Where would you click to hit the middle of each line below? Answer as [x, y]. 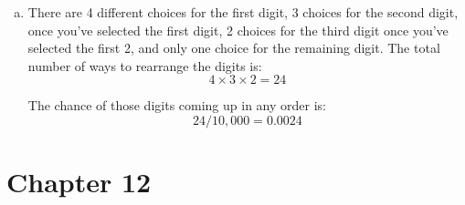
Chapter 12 [79, 182]
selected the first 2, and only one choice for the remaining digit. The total [234, 48]
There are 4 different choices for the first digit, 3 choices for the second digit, [243, 12]
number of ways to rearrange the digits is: [145, 65]
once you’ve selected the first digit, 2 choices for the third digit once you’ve [238, 30]
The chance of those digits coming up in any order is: [177, 105]
